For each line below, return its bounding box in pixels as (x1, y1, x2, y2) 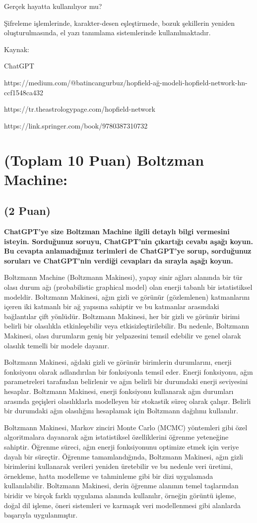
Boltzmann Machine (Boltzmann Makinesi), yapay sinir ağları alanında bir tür (4, 272, 243, 282)
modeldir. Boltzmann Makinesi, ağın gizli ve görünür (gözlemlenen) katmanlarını (4, 291, 250, 302)
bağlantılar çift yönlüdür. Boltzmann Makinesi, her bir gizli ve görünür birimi (4, 311, 240, 321)
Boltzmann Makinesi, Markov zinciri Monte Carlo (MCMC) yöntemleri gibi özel (4, 422, 248, 432)
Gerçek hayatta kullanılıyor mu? (4, 1, 102, 11)
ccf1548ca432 (4, 87, 43, 97)
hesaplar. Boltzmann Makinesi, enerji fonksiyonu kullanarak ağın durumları (4, 386, 234, 396)
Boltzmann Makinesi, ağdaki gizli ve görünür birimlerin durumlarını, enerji (4, 357, 232, 367)
